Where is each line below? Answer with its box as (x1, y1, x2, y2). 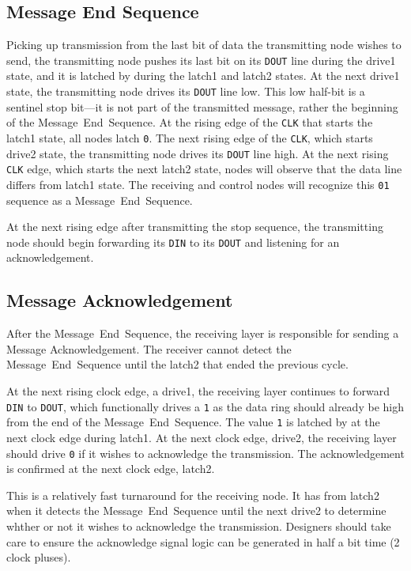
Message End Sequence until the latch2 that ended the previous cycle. (6, 356, 349, 372)
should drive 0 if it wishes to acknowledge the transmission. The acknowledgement (6, 444, 405, 461)
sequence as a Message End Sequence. (6, 191, 193, 208)
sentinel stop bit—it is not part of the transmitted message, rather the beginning (6, 98, 398, 115)
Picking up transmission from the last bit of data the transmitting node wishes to (6, 36, 402, 53)
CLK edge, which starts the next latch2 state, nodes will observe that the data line (6, 161, 402, 177)
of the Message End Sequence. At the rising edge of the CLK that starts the (6, 114, 373, 130)
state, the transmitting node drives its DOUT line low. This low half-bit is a (6, 83, 365, 100)
